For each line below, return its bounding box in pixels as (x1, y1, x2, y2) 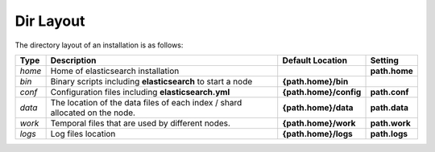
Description (50, 55, 97, 66)
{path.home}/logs (282, 128, 354, 139)
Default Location (282, 55, 348, 66)
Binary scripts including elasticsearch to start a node (50, 76, 253, 87)
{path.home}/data (282, 101, 354, 113)
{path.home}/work (282, 117, 356, 129)
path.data (370, 101, 408, 113)
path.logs (370, 128, 408, 139)
